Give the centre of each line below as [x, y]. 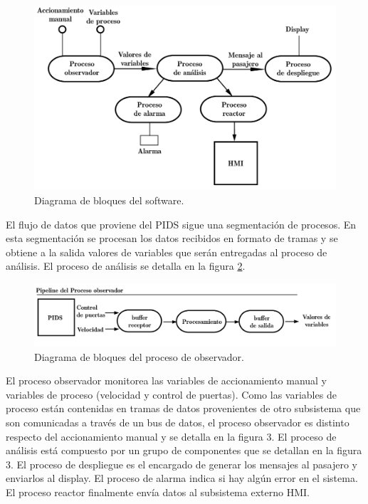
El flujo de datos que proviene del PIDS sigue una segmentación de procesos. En [181, 224]
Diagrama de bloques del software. [109, 200]
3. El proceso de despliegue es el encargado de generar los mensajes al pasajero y [182, 464]
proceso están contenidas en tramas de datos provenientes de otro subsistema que [183, 408]
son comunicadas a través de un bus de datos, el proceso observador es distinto [178, 422]
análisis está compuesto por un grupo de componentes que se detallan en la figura [184, 450]
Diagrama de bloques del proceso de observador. [139, 356]
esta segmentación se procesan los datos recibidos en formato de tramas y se [172, 238]
